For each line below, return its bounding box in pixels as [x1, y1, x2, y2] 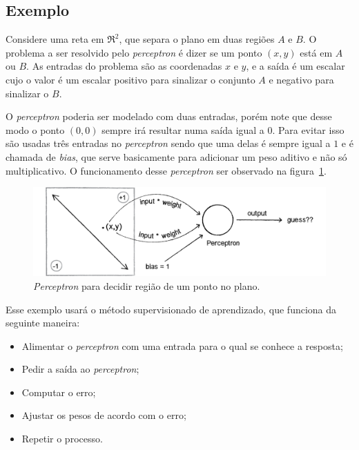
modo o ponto [6, 122, 65, 137]
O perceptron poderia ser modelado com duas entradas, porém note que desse [6, 109, 332, 124]
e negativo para [269, 72, 334, 86]
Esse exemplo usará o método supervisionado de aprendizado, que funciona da [6, 302, 337, 316]
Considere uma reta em [6, 32, 104, 46]
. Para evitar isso [272, 122, 345, 137]
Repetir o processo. [21, 431, 103, 446]
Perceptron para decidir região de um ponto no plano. [33, 278, 260, 293]
